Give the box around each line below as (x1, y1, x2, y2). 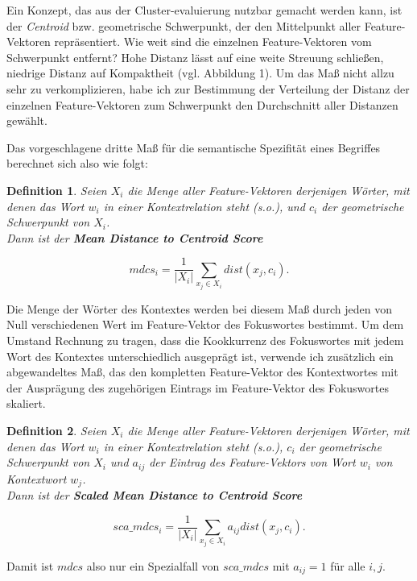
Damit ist (6, 558, 54, 575)
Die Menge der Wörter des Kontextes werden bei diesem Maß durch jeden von (6, 300, 392, 317)
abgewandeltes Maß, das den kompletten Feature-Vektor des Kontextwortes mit (6, 363, 398, 380)
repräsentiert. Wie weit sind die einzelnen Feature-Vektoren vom (54, 33, 372, 50)
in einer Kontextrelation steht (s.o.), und (103, 197, 305, 214)
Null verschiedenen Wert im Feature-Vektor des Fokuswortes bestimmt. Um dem (6, 316, 404, 333)
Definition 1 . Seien (6, 181, 107, 198)
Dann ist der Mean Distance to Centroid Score (6, 229, 263, 246)
